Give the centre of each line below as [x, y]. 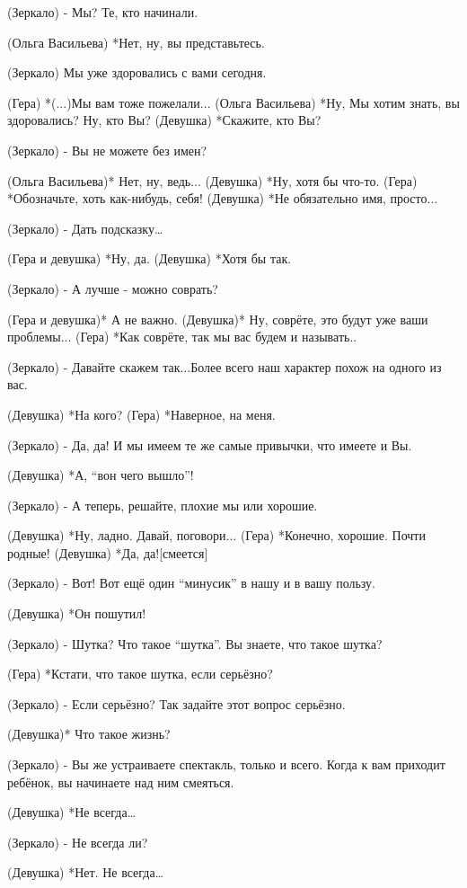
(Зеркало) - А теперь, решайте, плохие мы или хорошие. [163, 505]
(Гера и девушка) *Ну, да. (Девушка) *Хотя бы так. [150, 258]
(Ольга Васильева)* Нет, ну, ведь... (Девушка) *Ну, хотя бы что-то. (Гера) [212, 180]
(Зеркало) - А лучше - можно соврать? [113, 288]
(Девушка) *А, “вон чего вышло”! [101, 475]
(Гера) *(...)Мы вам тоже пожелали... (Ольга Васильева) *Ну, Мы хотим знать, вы [233, 102]
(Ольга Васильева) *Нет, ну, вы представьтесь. [136, 42]
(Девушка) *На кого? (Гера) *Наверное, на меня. [141, 414]
